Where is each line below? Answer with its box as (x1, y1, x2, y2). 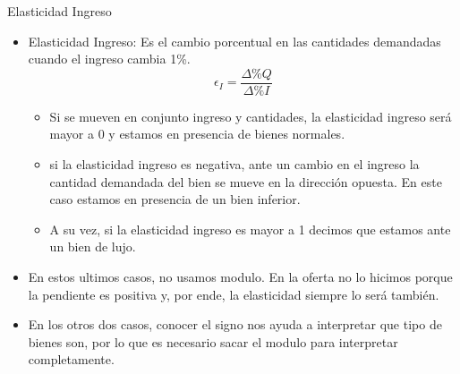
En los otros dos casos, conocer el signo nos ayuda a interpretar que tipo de (28, 315, 442, 334)
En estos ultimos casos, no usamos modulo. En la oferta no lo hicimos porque (28, 268, 453, 285)
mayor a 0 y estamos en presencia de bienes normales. (49, 124, 345, 143)
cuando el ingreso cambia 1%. (28, 49, 191, 68)
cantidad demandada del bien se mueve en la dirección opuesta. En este (49, 172, 442, 191)
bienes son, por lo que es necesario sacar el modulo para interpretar (28, 332, 398, 351)
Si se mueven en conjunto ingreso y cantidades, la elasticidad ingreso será (49, 106, 452, 125)
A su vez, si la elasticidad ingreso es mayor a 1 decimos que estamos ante (49, 219, 451, 238)
